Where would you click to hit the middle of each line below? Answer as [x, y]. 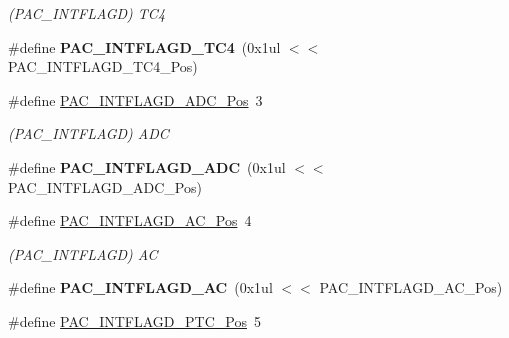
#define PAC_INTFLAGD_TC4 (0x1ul [144, 46]
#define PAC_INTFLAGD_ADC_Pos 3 [135, 99]
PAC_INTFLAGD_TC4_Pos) [103, 66]
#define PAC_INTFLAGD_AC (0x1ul [140, 287]
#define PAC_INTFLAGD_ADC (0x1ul [147, 166]
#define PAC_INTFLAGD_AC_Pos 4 [130, 220]
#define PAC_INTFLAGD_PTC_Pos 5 [134, 320]
